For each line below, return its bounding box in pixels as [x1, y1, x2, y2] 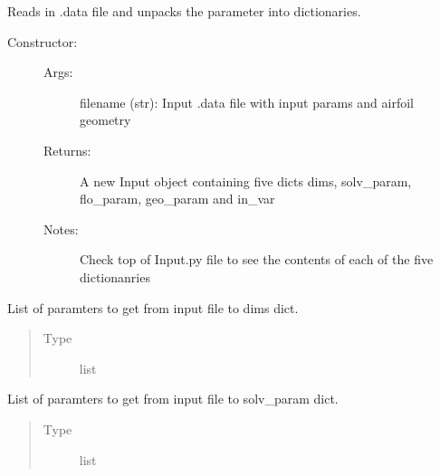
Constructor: [7, 32, 78, 51]
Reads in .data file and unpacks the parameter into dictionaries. [7, 2, 361, 20]
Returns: [43, 140, 91, 159]
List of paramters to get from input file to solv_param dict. [7, 389, 339, 408]
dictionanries [80, 267, 150, 286]
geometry [80, 110, 131, 129]
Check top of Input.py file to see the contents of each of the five [80, 250, 434, 269]
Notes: [43, 219, 79, 238]
